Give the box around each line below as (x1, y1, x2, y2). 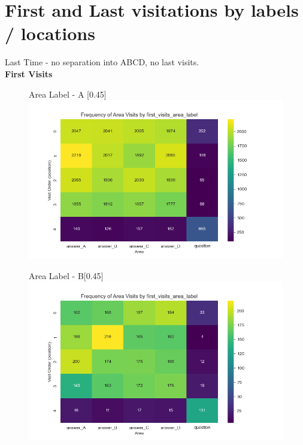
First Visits (5, 67, 53, 80)
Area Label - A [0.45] (29, 87, 107, 100)
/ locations (5, 21, 95, 46)
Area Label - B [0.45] (29, 269, 104, 281)
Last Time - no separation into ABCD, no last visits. (5, 56, 199, 68)
